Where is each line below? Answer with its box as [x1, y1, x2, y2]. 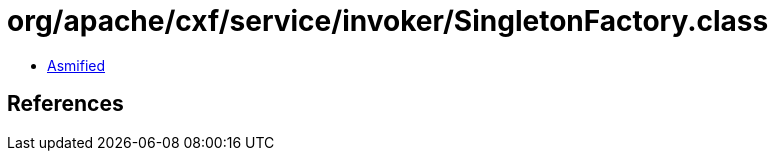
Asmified [47, 56, 106, 74]
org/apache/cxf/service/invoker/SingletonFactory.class [7, 4, 769, 38]
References [7, 91, 124, 117]
